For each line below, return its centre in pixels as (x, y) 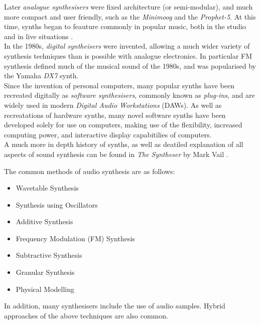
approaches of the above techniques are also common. (86, 315)
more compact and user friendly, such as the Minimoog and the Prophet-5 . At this (130, 16)
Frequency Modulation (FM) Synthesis (75, 238)
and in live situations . (39, 36)
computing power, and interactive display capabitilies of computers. (108, 134)
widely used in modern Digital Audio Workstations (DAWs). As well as (113, 105)
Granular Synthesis (45, 272)
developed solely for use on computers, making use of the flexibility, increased (123, 125)
